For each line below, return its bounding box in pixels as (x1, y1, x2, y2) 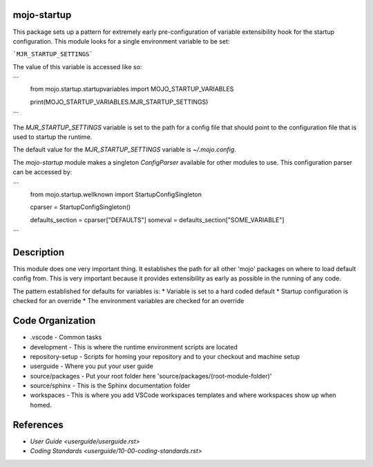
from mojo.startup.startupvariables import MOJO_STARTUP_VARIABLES (30, 85, 234, 93)
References (12, 419, 64, 430)
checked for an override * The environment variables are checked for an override (12, 297, 245, 305)
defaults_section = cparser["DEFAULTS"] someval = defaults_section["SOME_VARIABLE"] (30, 215, 285, 224)
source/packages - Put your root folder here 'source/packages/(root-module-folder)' (30, 372, 272, 380)
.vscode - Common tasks (30, 333, 102, 342)
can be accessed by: (12, 168, 73, 176)
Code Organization (12, 315, 96, 327)
